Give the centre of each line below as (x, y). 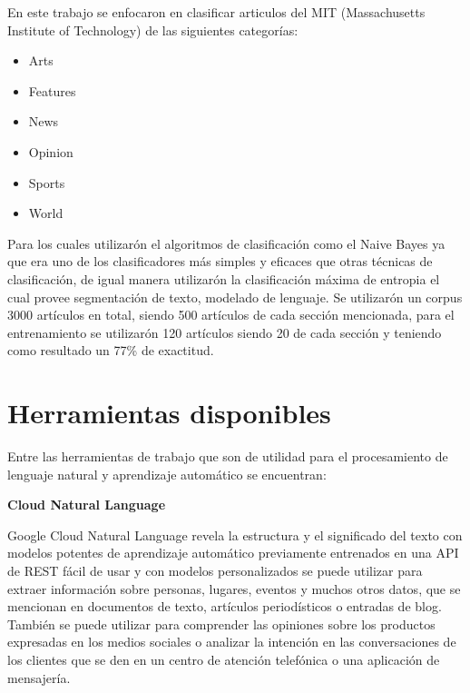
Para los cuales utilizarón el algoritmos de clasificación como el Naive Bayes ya (226, 243)
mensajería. (39, 677)
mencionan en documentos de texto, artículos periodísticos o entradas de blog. (225, 606)
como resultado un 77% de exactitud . (111, 350)
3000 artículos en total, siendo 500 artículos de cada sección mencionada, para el (231, 315)
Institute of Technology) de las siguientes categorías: (153, 30)
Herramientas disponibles (169, 413)
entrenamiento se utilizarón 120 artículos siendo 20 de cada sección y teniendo (225, 332)
